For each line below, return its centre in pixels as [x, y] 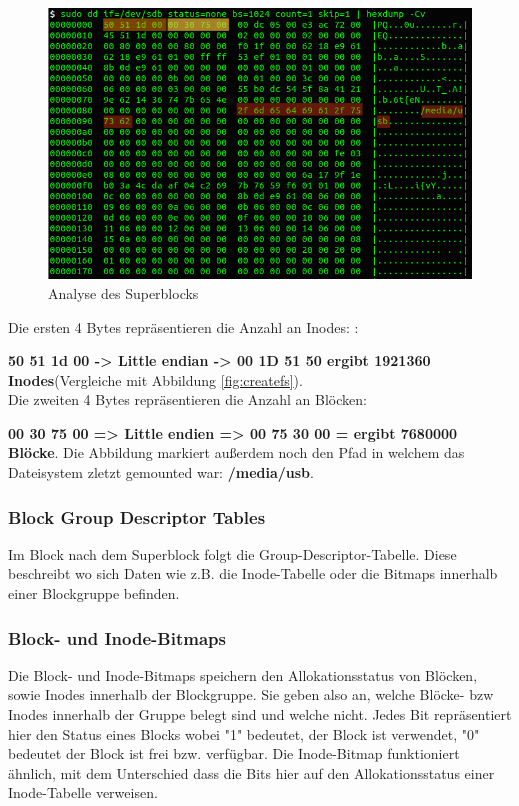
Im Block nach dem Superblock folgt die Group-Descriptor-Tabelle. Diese [232, 553]
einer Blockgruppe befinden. [94, 593]
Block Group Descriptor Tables [137, 516]
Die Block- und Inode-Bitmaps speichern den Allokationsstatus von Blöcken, [243, 674]
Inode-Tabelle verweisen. [83, 792]
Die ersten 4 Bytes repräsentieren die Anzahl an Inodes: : [183, 326]
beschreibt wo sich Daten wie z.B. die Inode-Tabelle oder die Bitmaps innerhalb [253, 573]
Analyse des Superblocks [123, 292]
